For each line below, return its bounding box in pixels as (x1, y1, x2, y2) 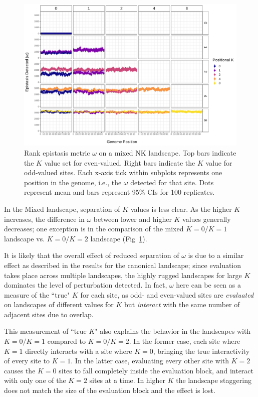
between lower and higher (93, 213, 172, 224)
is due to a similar (188, 250, 244, 260)
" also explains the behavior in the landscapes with (95, 326, 251, 336)
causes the (4, 365, 36, 375)
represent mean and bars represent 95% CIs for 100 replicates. (24, 187, 215, 197)
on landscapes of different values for (4, 299, 114, 310)
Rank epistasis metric (24, 147, 90, 158)
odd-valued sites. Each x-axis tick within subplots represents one (24, 167, 222, 178)
